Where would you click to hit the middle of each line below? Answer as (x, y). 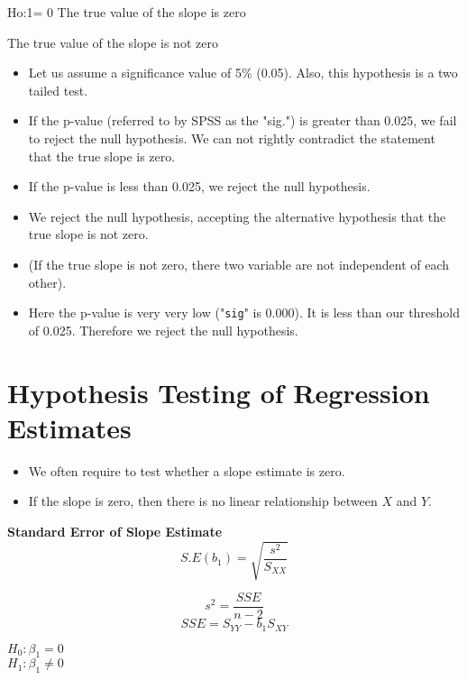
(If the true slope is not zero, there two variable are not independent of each (239, 264)
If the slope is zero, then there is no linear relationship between (203, 501)
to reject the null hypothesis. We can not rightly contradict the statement (232, 138)
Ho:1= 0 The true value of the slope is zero (127, 12)
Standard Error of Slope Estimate (115, 531)
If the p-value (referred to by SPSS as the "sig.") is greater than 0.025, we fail (243, 120)
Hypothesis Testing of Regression (219, 392)
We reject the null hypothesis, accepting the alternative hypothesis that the (237, 216)
